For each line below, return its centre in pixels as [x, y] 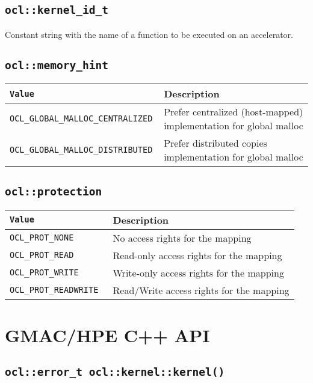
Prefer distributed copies [215, 143]
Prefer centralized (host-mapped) [234, 112]
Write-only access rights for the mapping [198, 272]
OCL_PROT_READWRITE [54, 290]
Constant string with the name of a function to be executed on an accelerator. [149, 34]
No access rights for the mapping [182, 237]
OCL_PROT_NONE [42, 238]
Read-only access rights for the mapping [197, 255]
